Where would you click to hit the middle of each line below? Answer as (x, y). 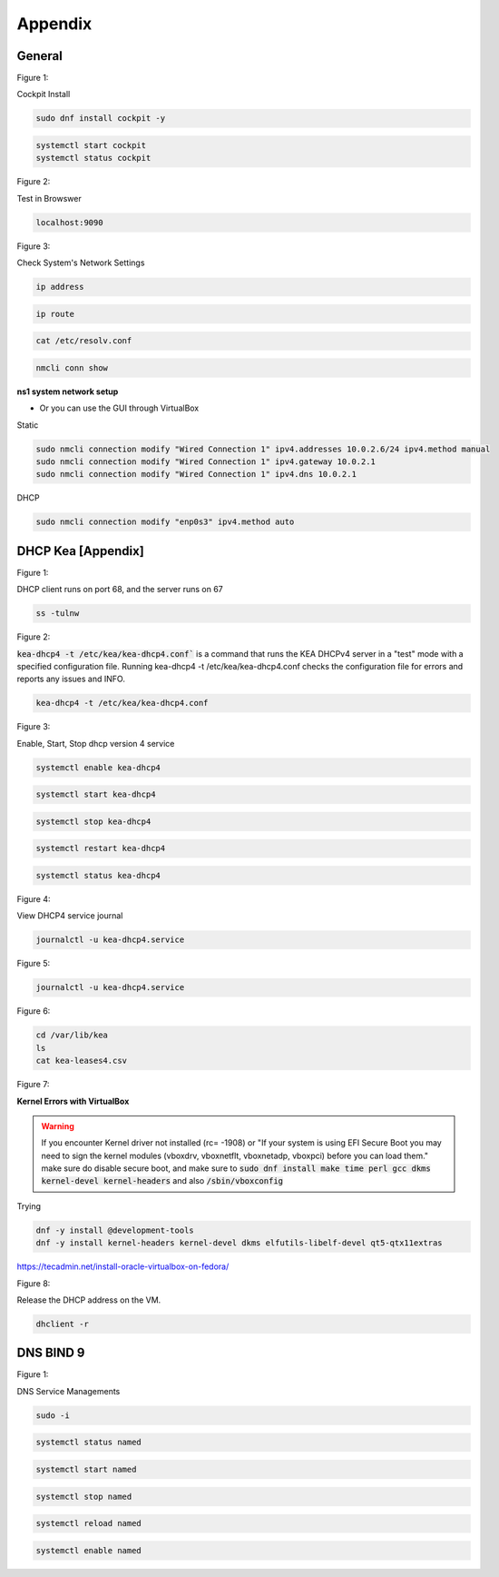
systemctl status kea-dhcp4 (98, 876)
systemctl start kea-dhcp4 (96, 794)
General (40, 56)
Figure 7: (33, 1085)
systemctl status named (89, 1443)
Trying (29, 1206)
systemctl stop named (84, 1496)
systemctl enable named (89, 1550)
